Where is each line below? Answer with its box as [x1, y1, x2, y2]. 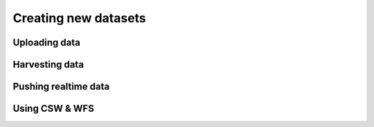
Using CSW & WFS [12, 103, 95, 115]
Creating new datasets [12, 10, 147, 26]
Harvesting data [12, 59, 84, 70]
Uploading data [12, 37, 81, 48]
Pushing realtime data [12, 81, 110, 92]
